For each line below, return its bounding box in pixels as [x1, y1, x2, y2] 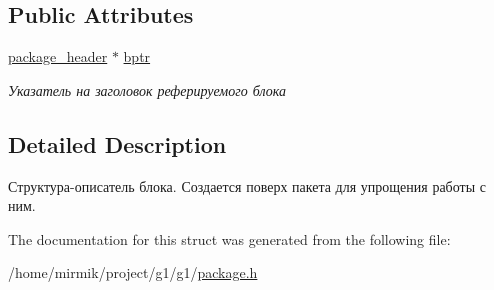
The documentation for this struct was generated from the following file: [8, 228, 451, 249]
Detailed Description [8, 128, 227, 159]
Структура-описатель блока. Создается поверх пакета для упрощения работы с [8, 175, 486, 196]
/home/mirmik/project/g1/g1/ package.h [8, 262, 258, 283]
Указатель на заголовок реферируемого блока [8, 79, 286, 100]
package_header [8, 46, 108, 67]
